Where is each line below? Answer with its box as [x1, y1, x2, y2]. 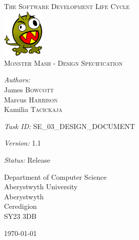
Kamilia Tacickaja [4, 104, 63, 114]
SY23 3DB [4, 211, 37, 221]
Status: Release [4, 155, 50, 165]
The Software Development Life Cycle [4, 1, 130, 11]
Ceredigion [4, 201, 37, 211]
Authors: [4, 74, 31, 85]
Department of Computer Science [4, 171, 107, 182]
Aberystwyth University [4, 181, 78, 192]
